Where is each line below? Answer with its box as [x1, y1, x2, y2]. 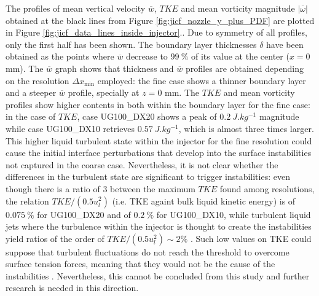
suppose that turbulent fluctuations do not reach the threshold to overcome [6, 245, 289, 258]
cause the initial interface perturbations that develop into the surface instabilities [6, 146, 312, 159]
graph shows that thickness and [55, 61, 174, 74]
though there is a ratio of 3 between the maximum [6, 182, 195, 195]
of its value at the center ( [191, 50, 289, 63]
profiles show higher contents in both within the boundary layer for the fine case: [6, 98, 310, 111]
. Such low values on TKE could [190, 232, 312, 244]
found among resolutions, [219, 182, 315, 195]
